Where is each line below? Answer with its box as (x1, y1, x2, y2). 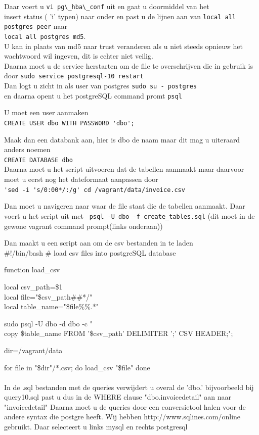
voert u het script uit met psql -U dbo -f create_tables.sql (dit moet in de (4, 210, 255, 221)
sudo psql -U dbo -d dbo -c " (4, 318, 93, 328)
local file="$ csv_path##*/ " (4, 291, 93, 302)
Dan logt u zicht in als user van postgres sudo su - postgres (4, 80, 197, 91)
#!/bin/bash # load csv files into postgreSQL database (4, 247, 176, 258)
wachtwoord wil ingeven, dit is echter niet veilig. (4, 51, 153, 61)
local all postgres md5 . (4, 30, 86, 41)
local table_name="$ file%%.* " (4, 301, 99, 312)
